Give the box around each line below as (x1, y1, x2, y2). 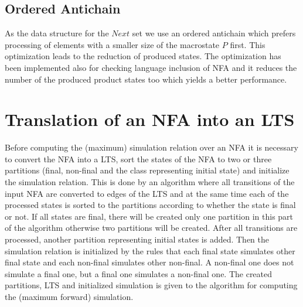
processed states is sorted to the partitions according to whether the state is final (5, 199, 296, 211)
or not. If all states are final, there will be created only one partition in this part (5, 210, 294, 222)
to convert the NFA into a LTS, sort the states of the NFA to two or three (5, 152, 272, 165)
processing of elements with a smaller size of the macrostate (5, 38, 220, 50)
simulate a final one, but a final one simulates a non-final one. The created (5, 267, 273, 279)
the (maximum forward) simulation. (5, 291, 134, 303)
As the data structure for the (5, 27, 109, 39)
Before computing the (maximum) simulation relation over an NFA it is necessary (5, 141, 298, 153)
